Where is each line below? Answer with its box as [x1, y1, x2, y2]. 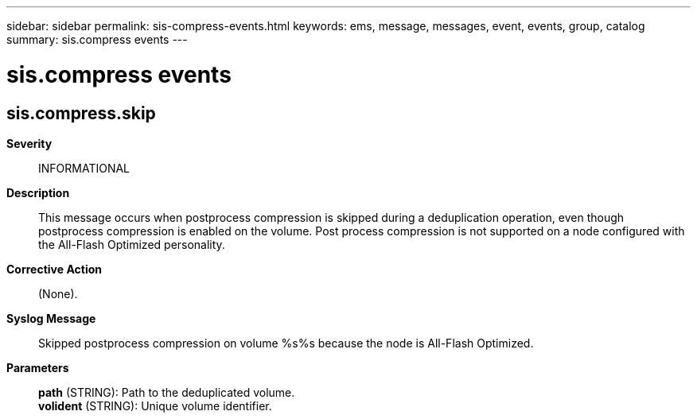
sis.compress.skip [6, 103, 156, 123]
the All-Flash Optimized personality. [38, 237, 225, 251]
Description [6, 185, 70, 200]
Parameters [6, 360, 69, 374]
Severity [6, 136, 53, 150]
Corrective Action [6, 262, 102, 276]
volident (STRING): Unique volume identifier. [38, 398, 272, 413]
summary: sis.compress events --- [6, 33, 188, 46]
